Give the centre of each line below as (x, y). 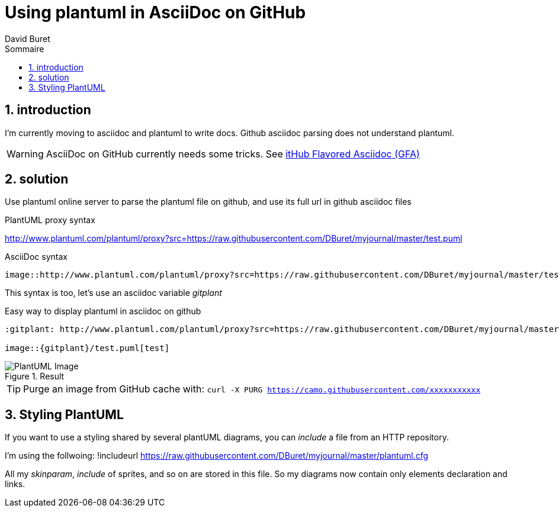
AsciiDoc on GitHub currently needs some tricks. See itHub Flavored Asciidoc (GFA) (233, 154)
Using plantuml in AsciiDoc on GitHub (155, 12)
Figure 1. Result (35, 376)
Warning (25, 154)
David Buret (28, 38)
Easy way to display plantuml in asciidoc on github (103, 311)
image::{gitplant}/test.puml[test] (87, 348)
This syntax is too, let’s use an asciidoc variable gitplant (113, 293)
